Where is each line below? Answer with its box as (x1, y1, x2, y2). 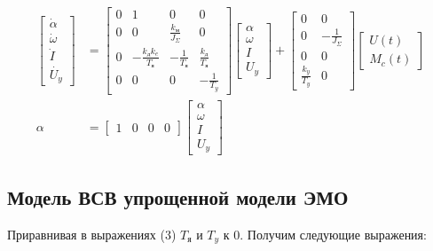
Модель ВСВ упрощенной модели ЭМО (7, 183, 349, 210)
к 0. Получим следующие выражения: (223, 224, 427, 243)
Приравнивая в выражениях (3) (7, 224, 177, 243)
